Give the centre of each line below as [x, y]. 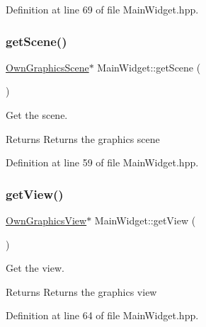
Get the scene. [37, 115]
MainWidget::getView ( [145, 220]
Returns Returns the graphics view [81, 291]
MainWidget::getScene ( [149, 67]
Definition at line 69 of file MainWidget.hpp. [102, 9]
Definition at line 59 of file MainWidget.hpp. [102, 162]
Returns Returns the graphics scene [83, 138]
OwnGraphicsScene [47, 67]
